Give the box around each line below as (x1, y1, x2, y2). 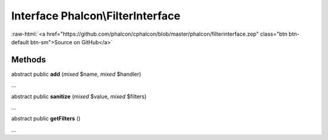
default (11, 38, 30, 45)
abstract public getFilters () (11, 115, 81, 122)
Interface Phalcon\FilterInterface (11, 9, 180, 22)
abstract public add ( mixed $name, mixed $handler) (11, 70, 142, 78)
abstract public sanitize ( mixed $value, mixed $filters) (11, 93, 147, 100)
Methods (11, 55, 46, 65)
